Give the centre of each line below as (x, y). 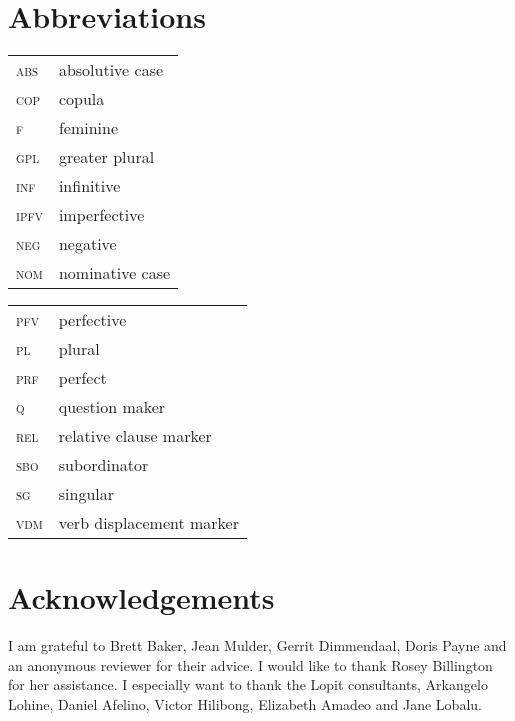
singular (86, 494)
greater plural (106, 157)
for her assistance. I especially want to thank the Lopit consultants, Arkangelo (248, 684)
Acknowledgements (141, 597)
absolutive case (111, 70)
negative (87, 244)
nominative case (114, 273)
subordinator (103, 465)
